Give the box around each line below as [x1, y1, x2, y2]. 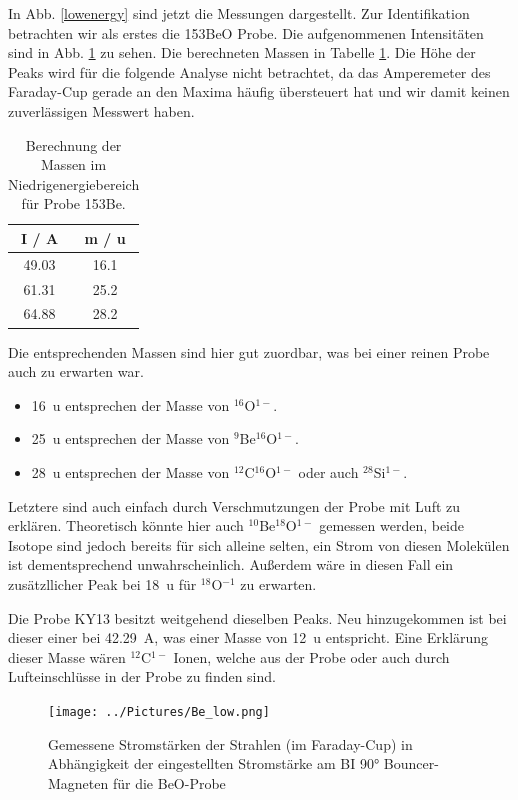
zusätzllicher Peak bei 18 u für [8, 573, 197, 594]
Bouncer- [383, 753, 439, 774]
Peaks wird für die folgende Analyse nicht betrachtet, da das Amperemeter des [8, 61, 491, 82]
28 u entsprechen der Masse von [31, 461, 230, 482]
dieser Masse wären [8, 646, 126, 667]
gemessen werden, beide [319, 515, 465, 536]
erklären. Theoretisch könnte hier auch [8, 515, 244, 536]
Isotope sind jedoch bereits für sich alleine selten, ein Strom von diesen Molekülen [8, 534, 510, 555]
